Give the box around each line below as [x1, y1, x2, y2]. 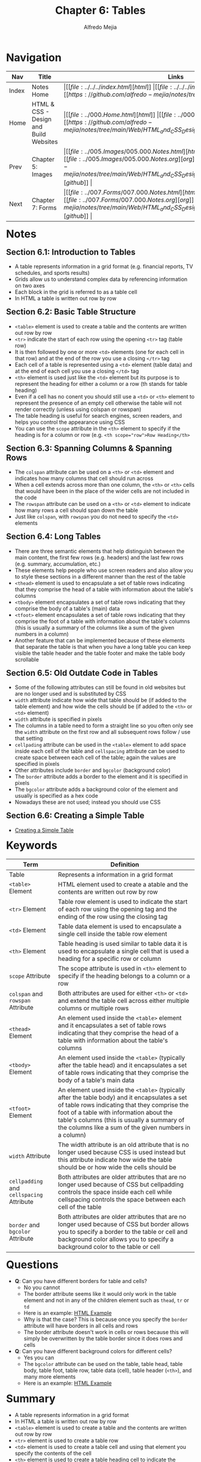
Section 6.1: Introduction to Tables [6, 247, 136, 257]
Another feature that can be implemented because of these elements [14, 637, 185, 644]
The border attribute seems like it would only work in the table [23, 1290, 177, 1298]
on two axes [14, 282, 45, 289]
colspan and [9, 990, 43, 998]
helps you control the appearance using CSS [14, 418, 125, 426]
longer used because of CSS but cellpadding [57, 1180, 184, 1188]
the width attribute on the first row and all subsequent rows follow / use [14, 729, 191, 736]
